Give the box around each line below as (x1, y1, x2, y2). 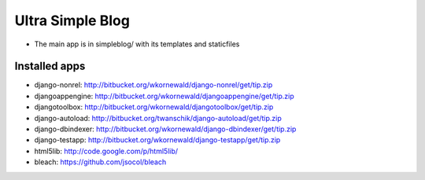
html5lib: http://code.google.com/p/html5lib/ (34, 146, 179, 156)
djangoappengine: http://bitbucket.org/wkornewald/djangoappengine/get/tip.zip (34, 91, 294, 101)
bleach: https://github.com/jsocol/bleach (34, 157, 167, 167)
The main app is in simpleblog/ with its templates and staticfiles (34, 39, 240, 49)
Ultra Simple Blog (14, 12, 130, 29)
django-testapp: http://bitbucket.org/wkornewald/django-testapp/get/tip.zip (34, 135, 281, 145)
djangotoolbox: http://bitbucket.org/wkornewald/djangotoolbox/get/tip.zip (34, 102, 274, 112)
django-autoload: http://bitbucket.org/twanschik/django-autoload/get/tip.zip (34, 113, 283, 123)
